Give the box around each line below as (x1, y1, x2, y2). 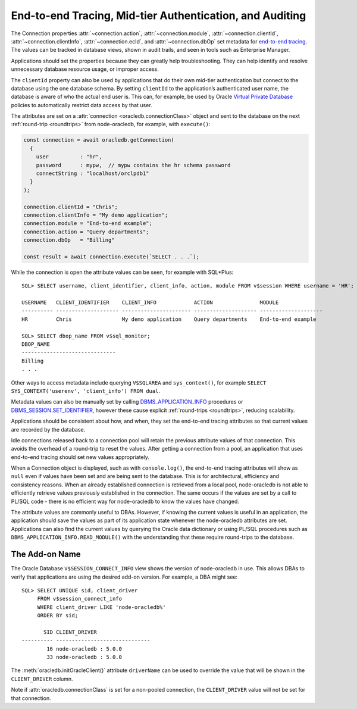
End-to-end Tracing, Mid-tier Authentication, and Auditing (11, 9, 306, 22)
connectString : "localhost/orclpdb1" (36, 170, 149, 177)
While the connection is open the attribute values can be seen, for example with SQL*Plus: (11, 268, 234, 276)
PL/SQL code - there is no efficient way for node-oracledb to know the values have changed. (11, 498, 239, 505)
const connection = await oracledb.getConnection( (23, 137, 175, 143)
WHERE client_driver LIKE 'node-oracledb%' (37, 604, 166, 610)
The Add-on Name (11, 549, 81, 560)
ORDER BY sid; (37, 612, 79, 619)
